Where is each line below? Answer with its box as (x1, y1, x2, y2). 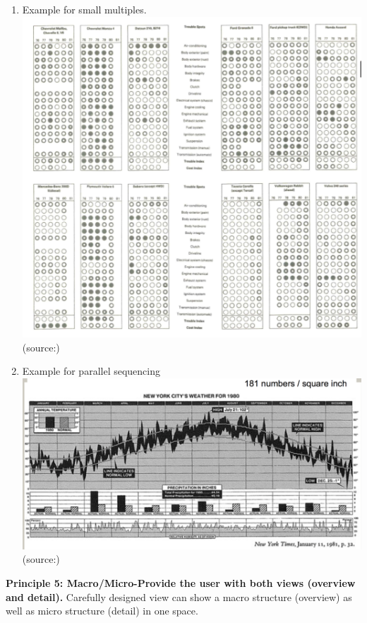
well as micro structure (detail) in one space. (6, 603, 198, 618)
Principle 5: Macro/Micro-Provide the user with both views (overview (6, 576, 356, 590)
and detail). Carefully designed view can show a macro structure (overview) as (6, 589, 352, 604)
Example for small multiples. (22, 2, 147, 16)
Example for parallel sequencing (22, 363, 160, 378)
